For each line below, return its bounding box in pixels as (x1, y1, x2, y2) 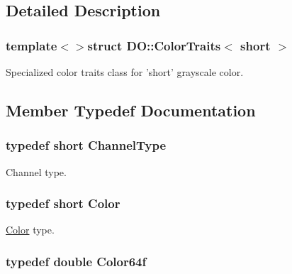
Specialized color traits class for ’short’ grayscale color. (6, 65, 244, 79)
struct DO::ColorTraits (87, 36, 221, 54)
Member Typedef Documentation (6, 99, 256, 121)
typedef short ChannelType (6, 136, 167, 154)
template (6, 36, 57, 54)
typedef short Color (6, 194, 120, 212)
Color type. (6, 222, 55, 237)
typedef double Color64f (6, 252, 147, 270)
